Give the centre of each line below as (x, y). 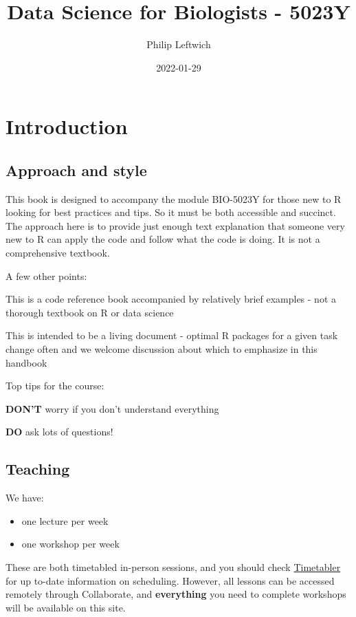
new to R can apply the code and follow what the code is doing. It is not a (163, 239)
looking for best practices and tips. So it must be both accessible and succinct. (171, 212)
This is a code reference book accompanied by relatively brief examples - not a (171, 299)
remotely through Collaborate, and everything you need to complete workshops (176, 594)
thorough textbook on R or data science (90, 312)
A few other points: (46, 275)
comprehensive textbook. (58, 253)
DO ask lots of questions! (59, 432)
